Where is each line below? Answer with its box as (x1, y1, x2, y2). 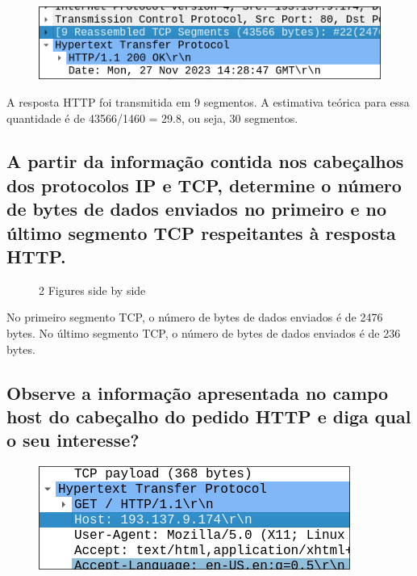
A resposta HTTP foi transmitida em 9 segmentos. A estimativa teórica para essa (6, 93, 410, 110)
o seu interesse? (6, 427, 140, 452)
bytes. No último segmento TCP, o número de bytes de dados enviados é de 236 (6, 325, 401, 342)
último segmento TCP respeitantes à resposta (6, 220, 396, 245)
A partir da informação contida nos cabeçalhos (6, 149, 404, 174)
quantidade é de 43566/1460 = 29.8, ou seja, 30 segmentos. (6, 109, 298, 126)
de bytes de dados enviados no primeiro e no (6, 196, 387, 221)
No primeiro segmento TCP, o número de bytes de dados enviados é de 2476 (6, 309, 383, 326)
